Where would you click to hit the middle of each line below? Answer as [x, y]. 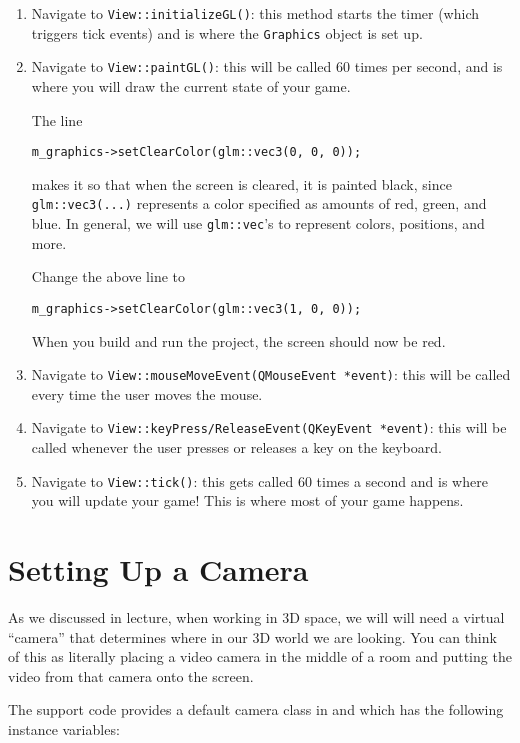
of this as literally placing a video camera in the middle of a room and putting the [260, 656]
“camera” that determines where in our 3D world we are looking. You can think [252, 636]
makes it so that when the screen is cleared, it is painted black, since [241, 183]
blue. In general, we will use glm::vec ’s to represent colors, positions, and [258, 223]
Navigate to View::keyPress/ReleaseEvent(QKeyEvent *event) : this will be [269, 427]
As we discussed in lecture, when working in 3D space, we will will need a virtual [256, 617]
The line [57, 119]
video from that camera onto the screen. [131, 675]
